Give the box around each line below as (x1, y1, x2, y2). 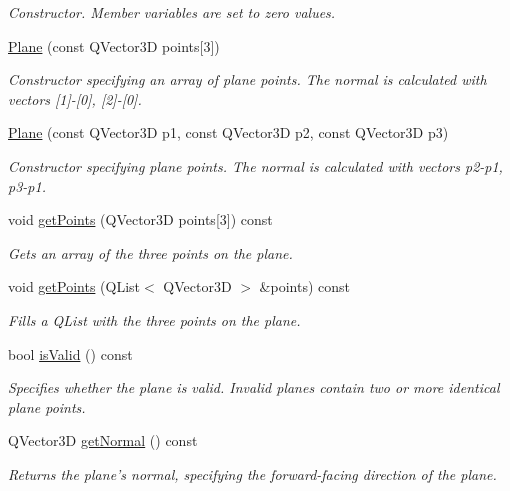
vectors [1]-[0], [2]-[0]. (8, 88, 142, 109)
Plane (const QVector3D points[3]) (8, 35, 220, 56)
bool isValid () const (8, 343, 133, 364)
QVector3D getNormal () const (8, 430, 198, 451)
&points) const (259, 276, 350, 297)
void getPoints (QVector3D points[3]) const (8, 209, 273, 230)
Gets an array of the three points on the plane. (8, 242, 293, 263)
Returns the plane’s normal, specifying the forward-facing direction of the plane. (8, 463, 497, 484)
